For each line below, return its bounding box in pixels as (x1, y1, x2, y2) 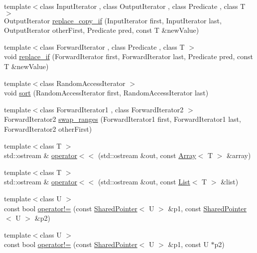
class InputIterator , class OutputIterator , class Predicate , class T (40, 1, 246, 11)
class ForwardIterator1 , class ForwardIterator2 (40, 104, 184, 114)
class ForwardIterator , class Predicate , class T (40, 41, 185, 52)
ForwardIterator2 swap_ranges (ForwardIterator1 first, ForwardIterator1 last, (4, 114, 241, 124)
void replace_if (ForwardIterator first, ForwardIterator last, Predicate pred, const (4, 51, 253, 62)
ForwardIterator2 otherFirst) (4, 123, 92, 134)
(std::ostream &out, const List (98, 176, 190, 187)
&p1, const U (168, 239, 209, 250)
